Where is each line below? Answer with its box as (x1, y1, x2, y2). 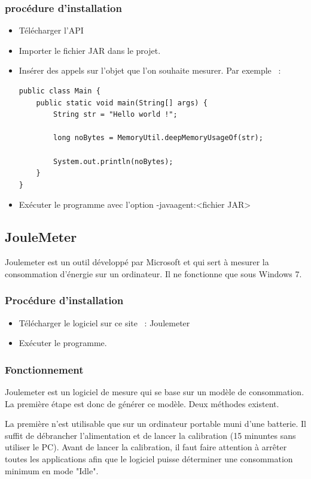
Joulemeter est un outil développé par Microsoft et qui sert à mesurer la (5, 256, 269, 268)
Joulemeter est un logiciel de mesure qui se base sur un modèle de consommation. (5, 385, 304, 398)
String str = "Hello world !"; (53, 110, 178, 119)
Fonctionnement (5, 362, 84, 377)
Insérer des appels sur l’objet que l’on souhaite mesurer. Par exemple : (19, 64, 281, 77)
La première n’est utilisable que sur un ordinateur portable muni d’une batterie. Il (5, 417, 306, 430)
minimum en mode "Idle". (5, 464, 99, 477)
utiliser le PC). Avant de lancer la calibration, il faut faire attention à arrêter (5, 441, 287, 453)
